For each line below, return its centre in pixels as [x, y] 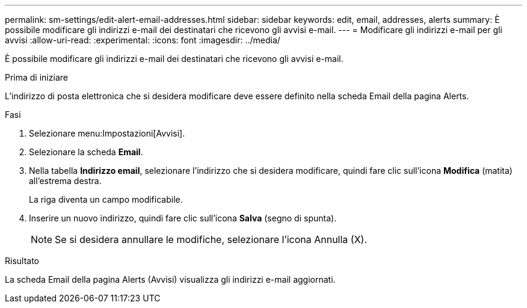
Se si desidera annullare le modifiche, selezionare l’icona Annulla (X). [211, 239]
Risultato [22, 261]
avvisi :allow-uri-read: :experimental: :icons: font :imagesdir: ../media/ [143, 40]
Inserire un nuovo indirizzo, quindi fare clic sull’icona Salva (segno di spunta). [183, 218]
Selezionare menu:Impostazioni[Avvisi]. [107, 133]
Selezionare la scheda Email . [86, 152]
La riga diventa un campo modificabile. [106, 199]
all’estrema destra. [65, 181]
